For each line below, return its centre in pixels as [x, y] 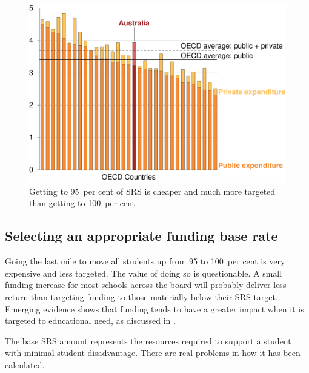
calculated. [25, 364]
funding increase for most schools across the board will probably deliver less [146, 285]
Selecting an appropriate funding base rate [141, 236]
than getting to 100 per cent [82, 203]
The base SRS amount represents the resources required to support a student [148, 341]
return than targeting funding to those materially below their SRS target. [141, 296]
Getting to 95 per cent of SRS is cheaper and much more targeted [152, 191]
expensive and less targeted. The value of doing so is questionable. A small [144, 273]
